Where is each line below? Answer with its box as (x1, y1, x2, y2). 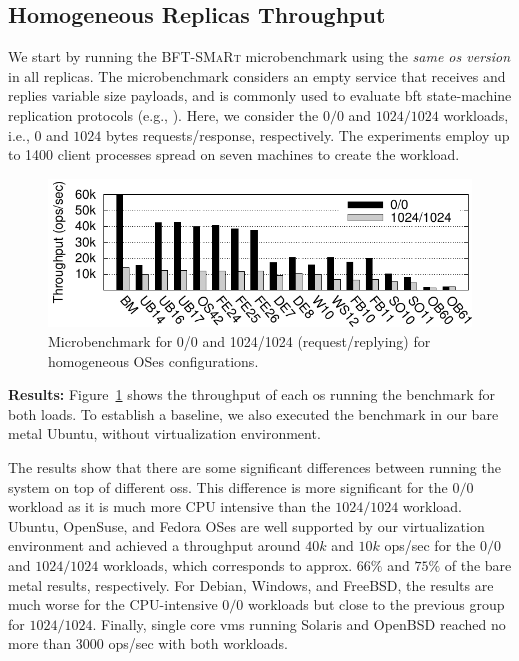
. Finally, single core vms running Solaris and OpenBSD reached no (92, 613, 506, 634)
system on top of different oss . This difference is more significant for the (8, 476, 448, 497)
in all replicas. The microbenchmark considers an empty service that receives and (8, 65, 506, 86)
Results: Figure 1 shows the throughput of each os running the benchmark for (8, 384, 496, 405)
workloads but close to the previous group (247, 594, 505, 615)
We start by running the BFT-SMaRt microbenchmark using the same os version (8, 46, 511, 67)
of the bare (444, 554, 512, 575)
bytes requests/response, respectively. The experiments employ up (106, 124, 510, 145)
